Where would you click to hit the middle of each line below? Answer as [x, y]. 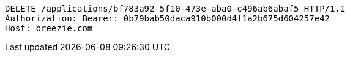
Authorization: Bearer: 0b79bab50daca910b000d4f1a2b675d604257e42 [168, 18]
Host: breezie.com [49, 28]
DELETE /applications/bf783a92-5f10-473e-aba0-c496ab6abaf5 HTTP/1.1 [175, 9]
